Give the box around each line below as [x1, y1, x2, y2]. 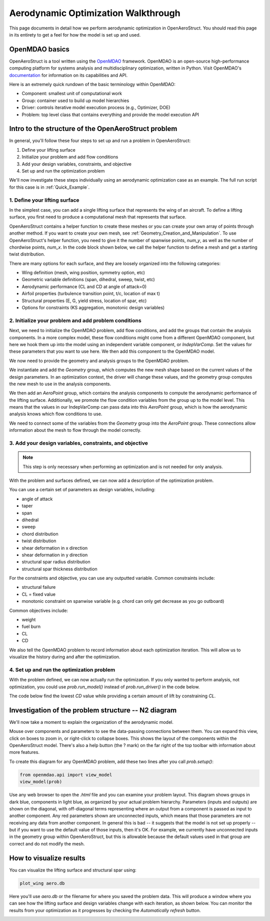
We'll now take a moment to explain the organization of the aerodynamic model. [9, 719, 173, 725]
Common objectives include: [9, 607, 68, 613]
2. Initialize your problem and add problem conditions [9, 317, 142, 324]
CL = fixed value [21, 591, 56, 597]
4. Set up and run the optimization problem [9, 666, 115, 673]
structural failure [21, 584, 56, 590]
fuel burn [21, 623, 41, 630]
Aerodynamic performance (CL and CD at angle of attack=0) [21, 283, 147, 290]
